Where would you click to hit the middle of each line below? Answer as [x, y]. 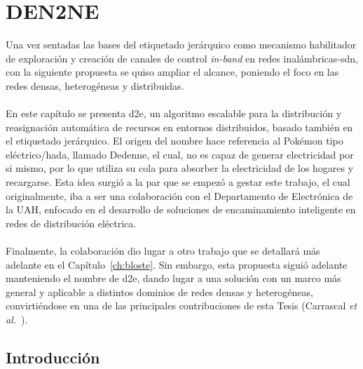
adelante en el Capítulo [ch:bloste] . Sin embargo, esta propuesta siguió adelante [177, 264]
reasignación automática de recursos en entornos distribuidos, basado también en [179, 127]
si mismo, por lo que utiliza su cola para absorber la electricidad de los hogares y [180, 168]
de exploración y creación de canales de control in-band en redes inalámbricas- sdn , [182, 58]
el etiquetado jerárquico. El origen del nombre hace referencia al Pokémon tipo [174, 141]
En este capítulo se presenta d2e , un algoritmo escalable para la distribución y [174, 113]
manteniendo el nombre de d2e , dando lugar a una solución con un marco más [173, 278]
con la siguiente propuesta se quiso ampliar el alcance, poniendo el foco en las [172, 72]
